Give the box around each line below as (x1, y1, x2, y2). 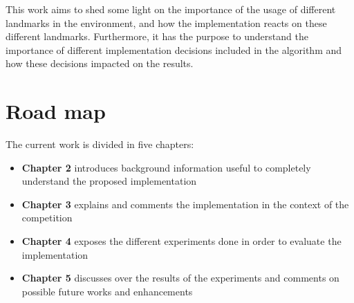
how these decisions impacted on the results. (6, 56, 194, 71)
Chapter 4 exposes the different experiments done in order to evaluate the (21, 234, 342, 248)
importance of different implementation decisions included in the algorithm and (6, 42, 342, 57)
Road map (6, 97, 106, 125)
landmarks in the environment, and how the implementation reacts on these (6, 15, 327, 30)
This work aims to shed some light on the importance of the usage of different (6, 2, 336, 16)
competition (21, 210, 73, 225)
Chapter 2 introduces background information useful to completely (21, 160, 311, 174)
